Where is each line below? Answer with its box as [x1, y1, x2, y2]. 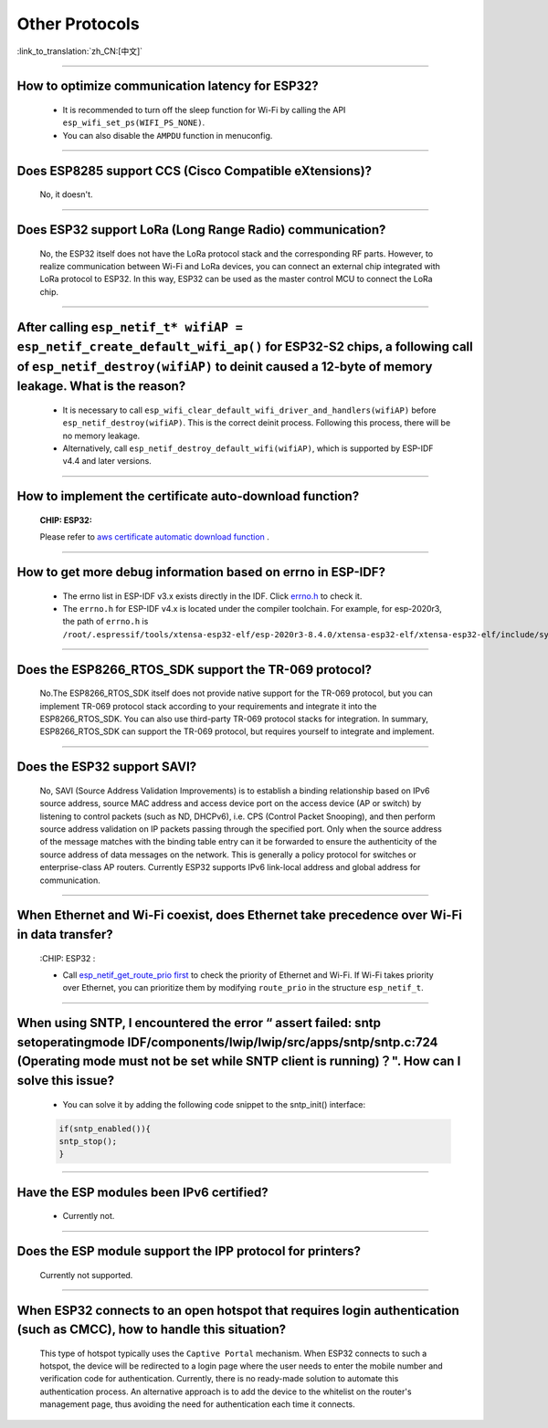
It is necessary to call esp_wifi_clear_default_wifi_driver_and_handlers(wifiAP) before [62, 404, 437, 415]
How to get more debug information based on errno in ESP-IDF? [16, 564, 385, 580]
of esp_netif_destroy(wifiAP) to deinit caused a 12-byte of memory [16, 359, 433, 374]
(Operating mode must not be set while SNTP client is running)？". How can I [16, 1054, 461, 1069]
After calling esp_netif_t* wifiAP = [16, 320, 244, 335]
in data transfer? [16, 927, 113, 942]
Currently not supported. [39, 1269, 133, 1280]
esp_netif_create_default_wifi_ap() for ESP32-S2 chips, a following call [16, 339, 474, 355]
